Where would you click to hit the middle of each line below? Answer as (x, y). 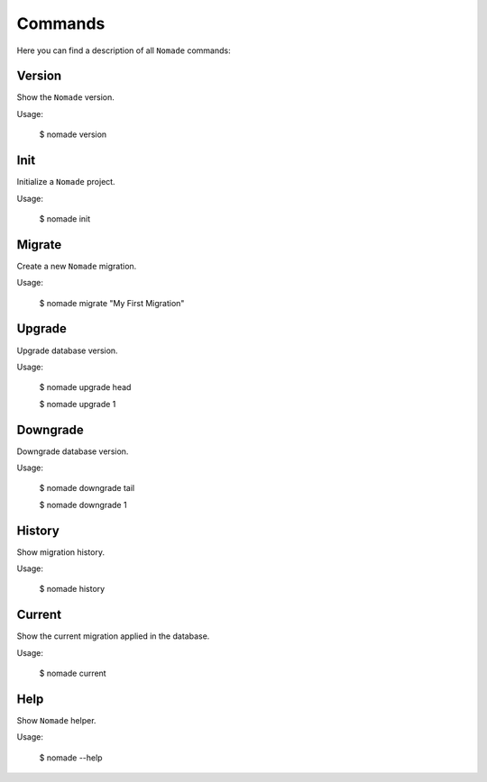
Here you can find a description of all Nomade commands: (124, 50)
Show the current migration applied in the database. (113, 636)
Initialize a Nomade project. (66, 182)
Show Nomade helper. (56, 721)
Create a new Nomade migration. (77, 266)
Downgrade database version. (73, 451)
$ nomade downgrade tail (87, 488)
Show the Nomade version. (65, 97)
